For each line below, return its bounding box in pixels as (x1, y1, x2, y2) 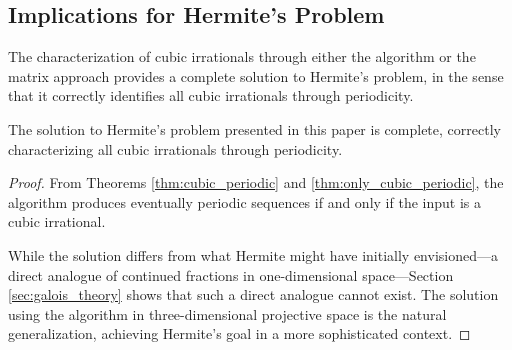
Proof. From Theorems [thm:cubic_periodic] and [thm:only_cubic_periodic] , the (8, 172, 504, 193)
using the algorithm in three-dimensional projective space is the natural (8, 303, 447, 324)
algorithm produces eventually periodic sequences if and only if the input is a (8, 191, 481, 212)
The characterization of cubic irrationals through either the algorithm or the (8, 46, 476, 67)
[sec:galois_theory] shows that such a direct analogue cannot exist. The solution (8, 284, 499, 305)
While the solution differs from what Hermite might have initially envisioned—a (8, 244, 498, 265)
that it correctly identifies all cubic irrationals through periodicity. (8, 85, 414, 106)
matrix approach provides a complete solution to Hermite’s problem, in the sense (8, 65, 504, 86)
